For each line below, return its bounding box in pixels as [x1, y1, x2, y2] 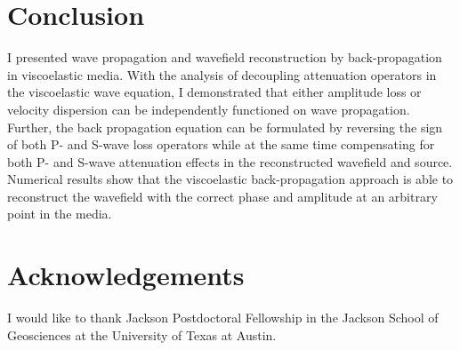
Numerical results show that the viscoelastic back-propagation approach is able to [7, 170, 454, 188]
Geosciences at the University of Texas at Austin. [7, 325, 277, 344]
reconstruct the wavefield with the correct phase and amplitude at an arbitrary [7, 187, 438, 205]
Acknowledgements [7, 257, 245, 293]
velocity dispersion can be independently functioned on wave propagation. [7, 99, 410, 118]
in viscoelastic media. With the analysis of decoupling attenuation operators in [7, 65, 437, 84]
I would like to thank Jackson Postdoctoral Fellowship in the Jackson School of [7, 308, 439, 327]
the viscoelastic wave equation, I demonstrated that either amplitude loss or [7, 83, 422, 101]
